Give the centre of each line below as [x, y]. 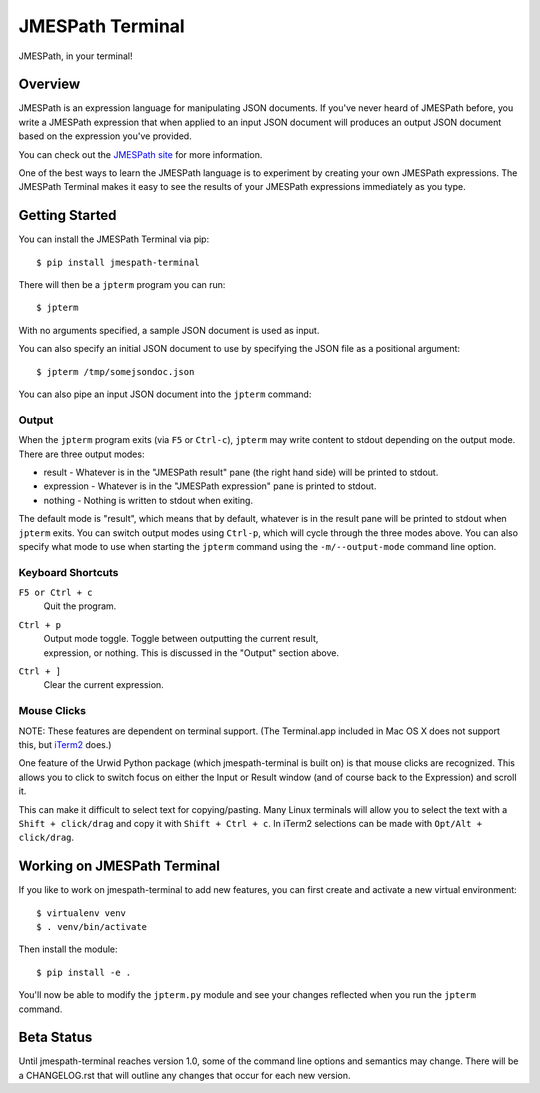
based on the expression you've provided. [105, 136]
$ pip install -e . [84, 972]
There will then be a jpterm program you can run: [122, 285]
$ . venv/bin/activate [92, 926]
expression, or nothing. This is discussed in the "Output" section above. [191, 652]
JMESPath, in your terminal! [76, 56]
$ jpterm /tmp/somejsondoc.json [115, 371]
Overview [49, 84]
